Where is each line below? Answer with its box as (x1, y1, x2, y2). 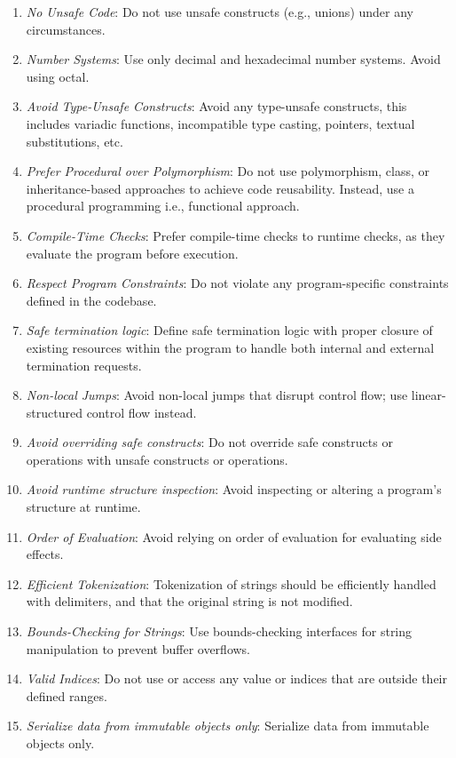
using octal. (26, 67, 90, 85)
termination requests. (26, 355, 142, 374)
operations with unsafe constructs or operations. (26, 450, 288, 468)
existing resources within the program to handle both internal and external (26, 338, 435, 356)
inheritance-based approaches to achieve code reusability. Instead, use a (26, 179, 415, 197)
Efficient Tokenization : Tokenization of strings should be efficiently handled (26, 574, 436, 593)
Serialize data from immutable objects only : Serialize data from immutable (26, 716, 429, 735)
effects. (26, 545, 64, 563)
